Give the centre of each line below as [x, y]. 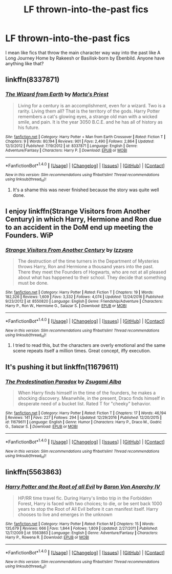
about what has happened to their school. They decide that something [92, 277]
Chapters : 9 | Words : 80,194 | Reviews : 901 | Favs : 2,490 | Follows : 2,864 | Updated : [80, 141]
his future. [29, 127]
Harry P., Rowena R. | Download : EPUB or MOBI [47, 537]
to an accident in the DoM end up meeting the [79, 227]
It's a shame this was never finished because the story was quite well [86, 190]
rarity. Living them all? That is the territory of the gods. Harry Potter [89, 111]
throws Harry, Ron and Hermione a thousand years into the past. [86, 267]
